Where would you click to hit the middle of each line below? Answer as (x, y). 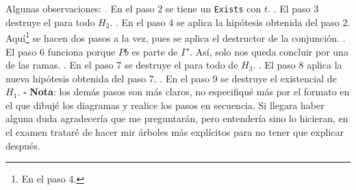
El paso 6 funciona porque (61, 51)
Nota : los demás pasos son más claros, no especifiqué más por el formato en (190, 92)
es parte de (155, 51)
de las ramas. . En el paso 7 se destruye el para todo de (122, 65)
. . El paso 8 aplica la (297, 65)
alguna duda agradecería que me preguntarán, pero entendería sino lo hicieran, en (177, 118)
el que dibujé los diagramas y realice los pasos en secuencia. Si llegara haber (165, 105)
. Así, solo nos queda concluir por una (269, 51)
